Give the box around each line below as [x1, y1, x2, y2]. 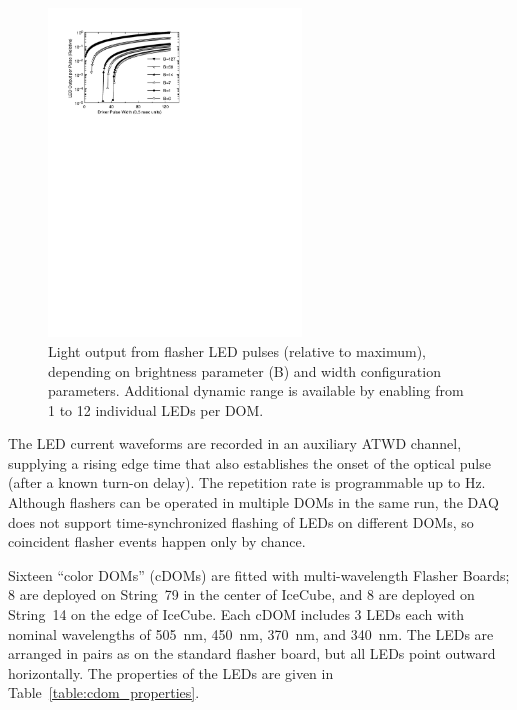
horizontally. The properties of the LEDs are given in [8, 662, 334, 683]
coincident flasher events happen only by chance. [8, 531, 306, 552]
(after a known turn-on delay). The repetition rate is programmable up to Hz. [8, 472, 486, 493]
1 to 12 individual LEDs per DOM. [48, 399, 264, 420]
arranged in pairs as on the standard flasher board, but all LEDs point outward [8, 643, 496, 664]
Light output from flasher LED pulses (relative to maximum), [48, 340, 426, 361]
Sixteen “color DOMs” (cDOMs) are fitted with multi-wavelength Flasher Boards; [8, 564, 510, 585]
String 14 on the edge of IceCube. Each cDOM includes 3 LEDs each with [8, 604, 465, 625]
